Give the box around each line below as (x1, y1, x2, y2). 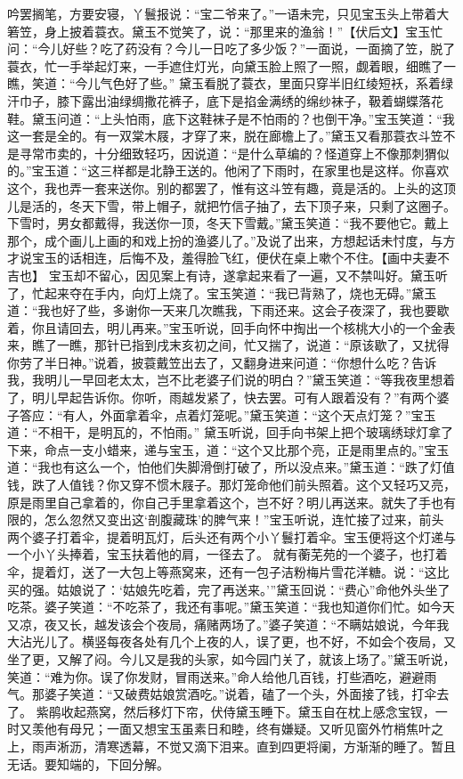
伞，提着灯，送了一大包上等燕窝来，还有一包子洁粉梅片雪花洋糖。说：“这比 (7, 563, 450, 580)
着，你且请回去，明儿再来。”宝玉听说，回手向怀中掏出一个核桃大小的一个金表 (7, 318, 456, 337)
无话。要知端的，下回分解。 (7, 754, 169, 773)
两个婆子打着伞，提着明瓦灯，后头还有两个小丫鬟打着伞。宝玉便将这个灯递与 (7, 527, 456, 546)
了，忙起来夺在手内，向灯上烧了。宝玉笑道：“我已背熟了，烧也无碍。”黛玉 (7, 283, 437, 302)
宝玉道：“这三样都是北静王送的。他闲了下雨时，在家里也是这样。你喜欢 (31, 161, 450, 180)
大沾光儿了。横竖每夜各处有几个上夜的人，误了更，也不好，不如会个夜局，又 (7, 632, 456, 651)
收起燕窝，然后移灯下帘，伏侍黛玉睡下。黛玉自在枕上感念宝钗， (61, 702, 435, 720)
